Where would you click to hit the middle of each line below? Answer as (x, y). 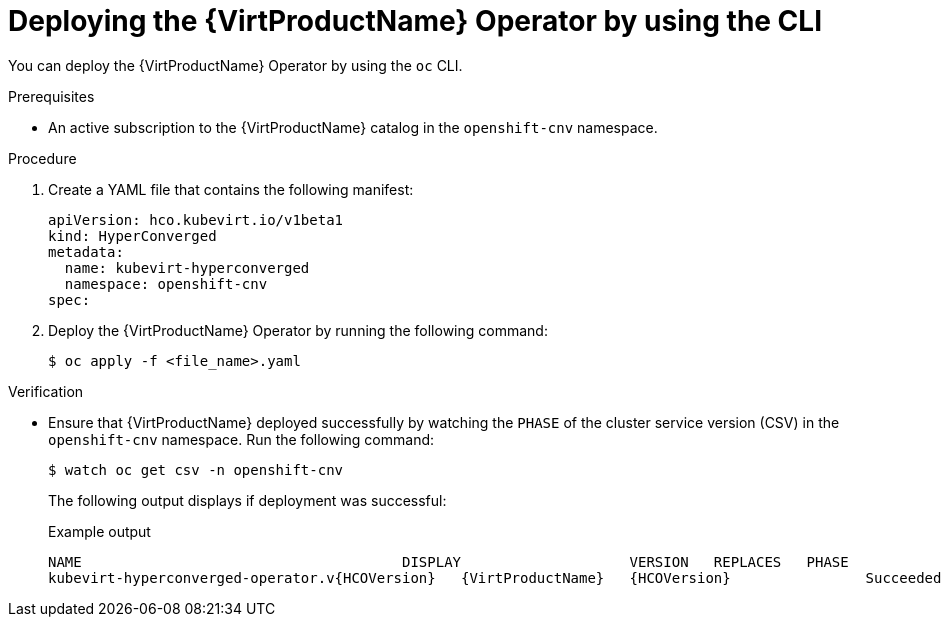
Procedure (42, 158)
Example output (99, 531)
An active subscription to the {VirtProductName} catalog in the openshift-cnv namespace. (353, 127)
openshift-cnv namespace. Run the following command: (241, 439)
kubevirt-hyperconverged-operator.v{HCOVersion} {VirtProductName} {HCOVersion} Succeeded (495, 577)
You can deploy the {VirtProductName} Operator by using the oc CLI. (235, 65)
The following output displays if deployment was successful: (247, 500)
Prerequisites (51, 96)
